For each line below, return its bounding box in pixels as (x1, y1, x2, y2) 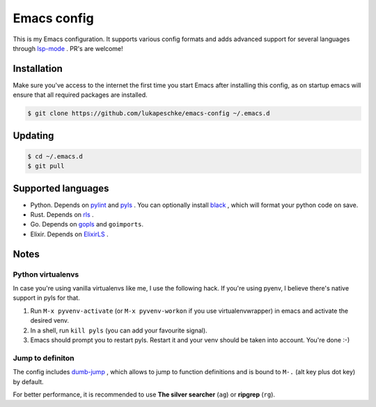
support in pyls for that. (13, 293, 80, 302)
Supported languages (13, 182, 109, 194)
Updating (13, 130, 54, 141)
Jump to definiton (13, 353, 75, 362)
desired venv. (30, 316, 70, 325)
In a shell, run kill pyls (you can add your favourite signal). (30, 326, 208, 335)
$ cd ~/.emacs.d (27, 152, 84, 160)
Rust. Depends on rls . (30, 210, 94, 219)
